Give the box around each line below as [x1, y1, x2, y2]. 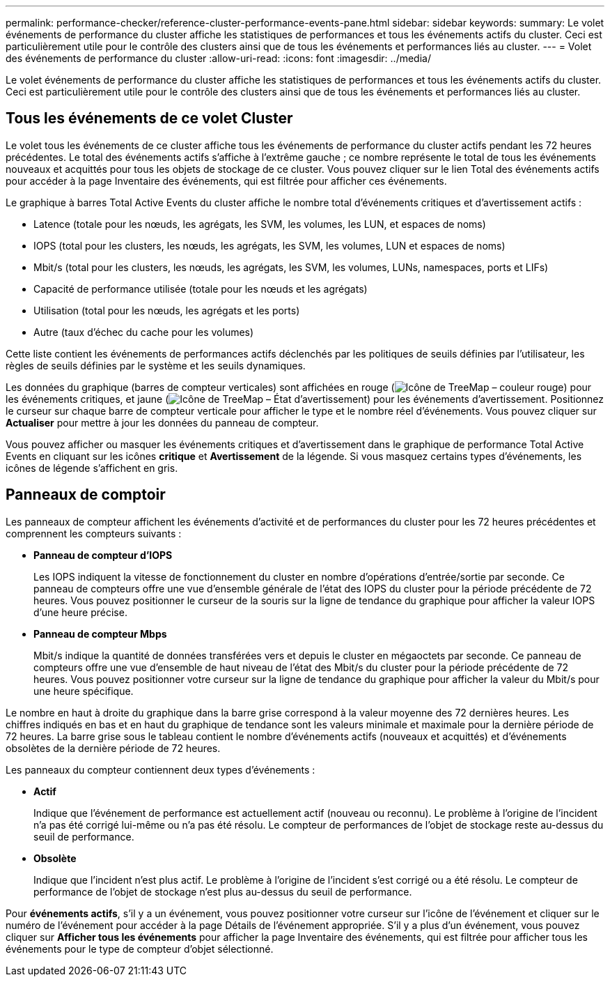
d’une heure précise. [33, 606, 127, 618]
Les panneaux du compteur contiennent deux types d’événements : [6, 763, 315, 776]
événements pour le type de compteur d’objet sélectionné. [6, 942, 274, 955]
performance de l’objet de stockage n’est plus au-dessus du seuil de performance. [33, 885, 412, 898]
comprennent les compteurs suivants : [6, 527, 182, 539]
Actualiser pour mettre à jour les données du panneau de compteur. [6, 416, 319, 429]
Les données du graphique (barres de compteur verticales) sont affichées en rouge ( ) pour [6, 381, 592, 393]
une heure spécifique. [33, 684, 134, 697]
